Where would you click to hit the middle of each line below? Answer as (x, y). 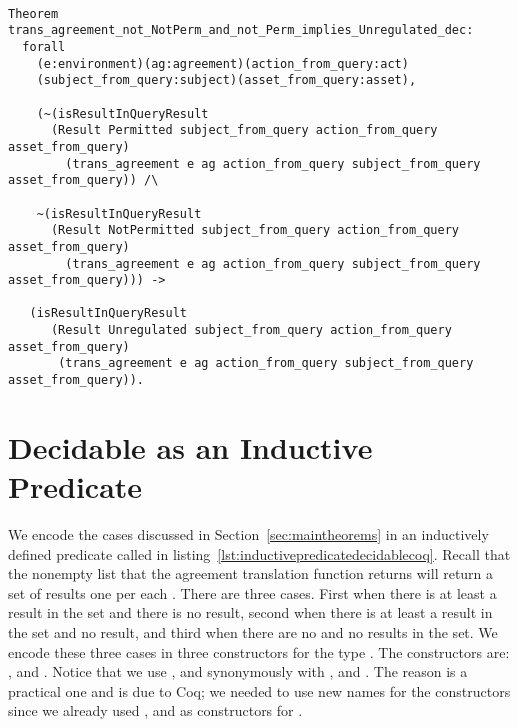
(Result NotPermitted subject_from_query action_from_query (255, 230)
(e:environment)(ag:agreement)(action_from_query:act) (222, 63)
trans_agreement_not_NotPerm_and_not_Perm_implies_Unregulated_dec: (241, 30)
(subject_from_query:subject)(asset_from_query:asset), (226, 80)
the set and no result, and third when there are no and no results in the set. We (253, 632)
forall (44, 46)
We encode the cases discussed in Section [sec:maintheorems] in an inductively (248, 534)
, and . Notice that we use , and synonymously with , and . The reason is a (238, 671)
